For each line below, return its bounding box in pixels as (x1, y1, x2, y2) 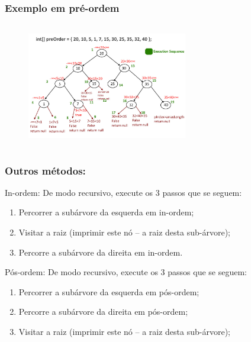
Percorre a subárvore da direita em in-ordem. (18, 246, 183, 258)
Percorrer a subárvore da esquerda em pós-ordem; (18, 285, 199, 298)
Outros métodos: (5, 163, 86, 178)
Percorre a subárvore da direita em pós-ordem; (18, 305, 188, 318)
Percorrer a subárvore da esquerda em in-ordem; (18, 206, 194, 218)
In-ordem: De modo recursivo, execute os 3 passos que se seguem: (5, 186, 242, 198)
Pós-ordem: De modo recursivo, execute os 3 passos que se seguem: (5, 266, 247, 278)
